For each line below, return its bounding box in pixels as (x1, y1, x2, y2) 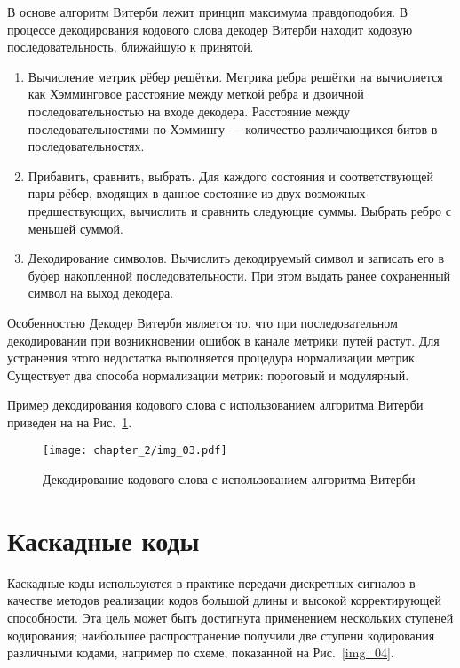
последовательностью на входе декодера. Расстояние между (28, 101, 351, 120)
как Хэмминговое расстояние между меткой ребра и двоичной (28, 84, 364, 103)
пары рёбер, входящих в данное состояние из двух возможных (28, 184, 366, 203)
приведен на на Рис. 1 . (7, 412, 132, 431)
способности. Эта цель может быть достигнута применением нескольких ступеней (7, 608, 454, 627)
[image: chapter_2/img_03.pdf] (43, 444, 227, 457)
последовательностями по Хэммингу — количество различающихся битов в (28, 119, 438, 138)
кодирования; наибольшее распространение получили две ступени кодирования (7, 625, 435, 644)
